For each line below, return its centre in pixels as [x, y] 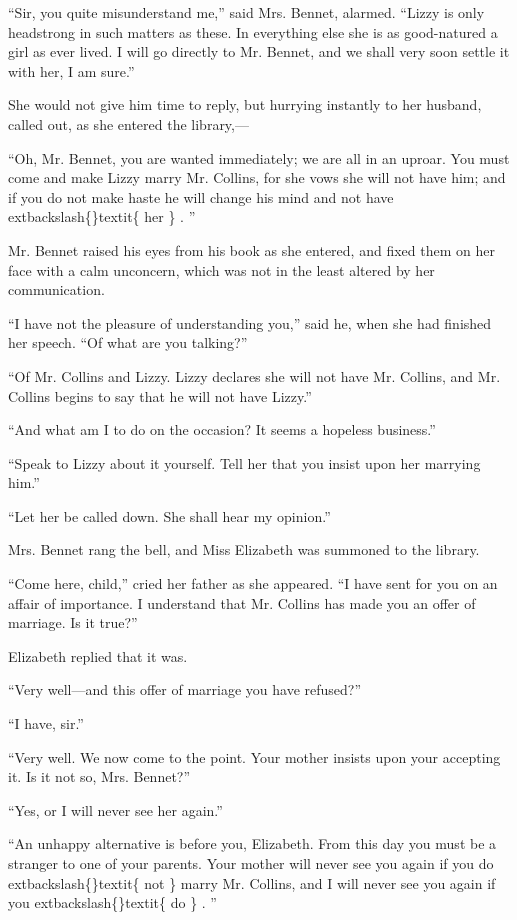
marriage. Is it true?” [73, 622]
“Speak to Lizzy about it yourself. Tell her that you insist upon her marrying [244, 462]
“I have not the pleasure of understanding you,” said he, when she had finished [250, 322]
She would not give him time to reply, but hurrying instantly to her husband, [245, 104]
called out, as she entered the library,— [128, 123]
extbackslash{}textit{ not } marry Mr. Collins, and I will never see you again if [252, 882]
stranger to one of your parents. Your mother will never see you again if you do [251, 863]
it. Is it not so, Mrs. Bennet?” [99, 776]
